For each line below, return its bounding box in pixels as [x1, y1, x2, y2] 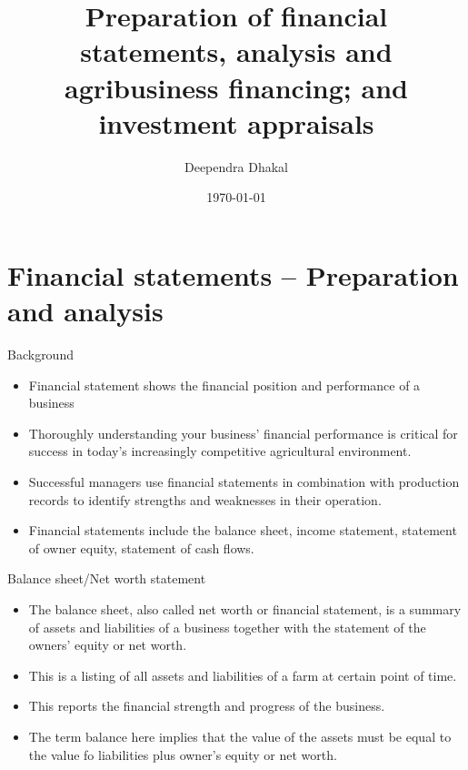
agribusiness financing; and [65, 68, 408, 106]
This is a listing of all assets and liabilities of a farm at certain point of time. [28, 665, 457, 684]
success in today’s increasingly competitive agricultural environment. [28, 441, 412, 461]
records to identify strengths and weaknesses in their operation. [28, 490, 382, 509]
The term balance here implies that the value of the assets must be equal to [28, 726, 452, 745]
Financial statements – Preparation [7, 256, 459, 293]
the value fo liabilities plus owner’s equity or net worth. [28, 745, 337, 764]
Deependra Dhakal [184, 157, 288, 176]
